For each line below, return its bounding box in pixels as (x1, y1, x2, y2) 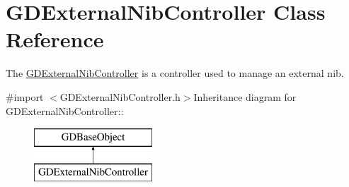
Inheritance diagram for (193, 89, 297, 104)
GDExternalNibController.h (59, 89, 181, 104)
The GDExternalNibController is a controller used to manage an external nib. (6, 66, 344, 80)
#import (6, 89, 44, 104)
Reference (6, 25, 104, 54)
